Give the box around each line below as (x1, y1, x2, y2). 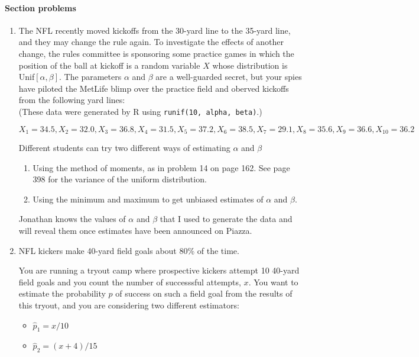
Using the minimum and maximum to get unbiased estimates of (33, 192, 264, 205)
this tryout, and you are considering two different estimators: (18, 299, 239, 311)
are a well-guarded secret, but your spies (155, 70, 302, 83)
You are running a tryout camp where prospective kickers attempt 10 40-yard (18, 264, 300, 276)
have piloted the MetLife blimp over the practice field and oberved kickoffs (18, 82, 289, 94)
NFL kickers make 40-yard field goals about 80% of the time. (18, 244, 239, 256)
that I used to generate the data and (160, 213, 293, 225)
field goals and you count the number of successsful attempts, (18, 275, 241, 288)
